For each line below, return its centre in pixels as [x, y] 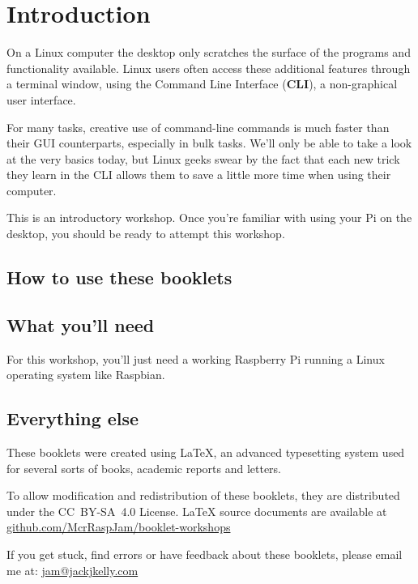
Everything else [73, 418]
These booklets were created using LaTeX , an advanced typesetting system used [206, 452]
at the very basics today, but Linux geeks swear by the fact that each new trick [203, 158]
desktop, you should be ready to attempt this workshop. [146, 234]
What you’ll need [81, 324]
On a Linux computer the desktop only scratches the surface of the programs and [209, 52]
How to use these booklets [119, 277]
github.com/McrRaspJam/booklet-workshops [119, 527]
